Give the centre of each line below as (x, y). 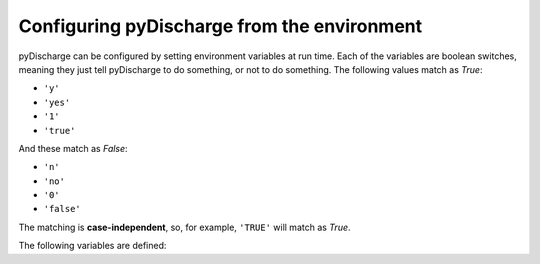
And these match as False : (73, 148)
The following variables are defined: (92, 246)
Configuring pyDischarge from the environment (220, 26)
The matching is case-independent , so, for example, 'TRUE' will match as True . (184, 227)
